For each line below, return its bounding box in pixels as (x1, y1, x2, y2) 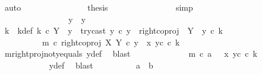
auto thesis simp (4, 1, 193, 13)
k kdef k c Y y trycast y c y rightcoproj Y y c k (4, 24, 223, 37)
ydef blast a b (49, 58, 153, 71)
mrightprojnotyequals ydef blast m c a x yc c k (4, 47, 257, 60)
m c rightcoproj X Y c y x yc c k (42, 35, 180, 48)
